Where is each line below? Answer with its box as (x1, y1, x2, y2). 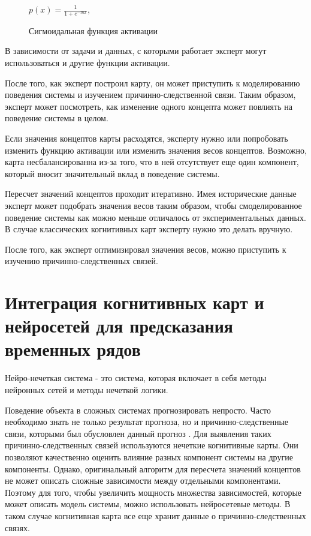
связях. (5, 521, 30, 534)
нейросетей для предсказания (5, 313, 233, 338)
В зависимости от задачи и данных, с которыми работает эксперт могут (5, 44, 267, 57)
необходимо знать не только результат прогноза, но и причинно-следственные (5, 415, 289, 428)
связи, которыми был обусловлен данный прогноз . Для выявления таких (5, 427, 271, 439)
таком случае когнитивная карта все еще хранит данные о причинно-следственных (5, 509, 306, 522)
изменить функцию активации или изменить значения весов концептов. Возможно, (5, 143, 307, 156)
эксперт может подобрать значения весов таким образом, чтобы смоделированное (5, 199, 302, 211)
